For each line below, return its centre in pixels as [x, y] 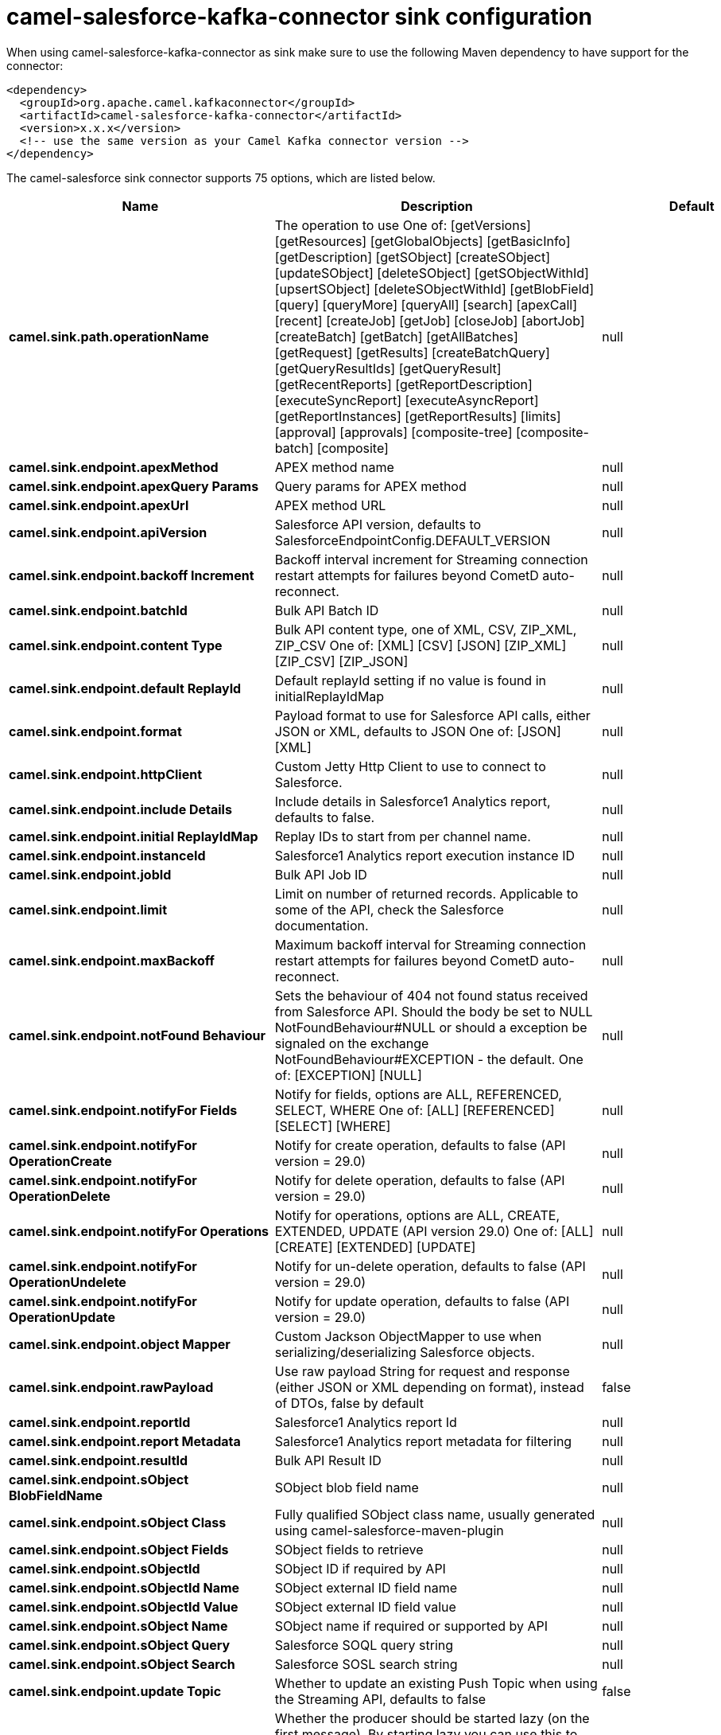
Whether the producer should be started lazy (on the [432, 1718]
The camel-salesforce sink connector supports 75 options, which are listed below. [221, 177]
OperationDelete [60, 1196]
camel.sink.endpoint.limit [88, 909]
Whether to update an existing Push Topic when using [436, 1683]
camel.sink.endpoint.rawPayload [111, 1387]
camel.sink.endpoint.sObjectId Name [124, 1587]
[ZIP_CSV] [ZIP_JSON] [341, 661]
